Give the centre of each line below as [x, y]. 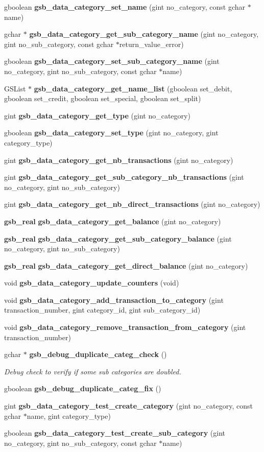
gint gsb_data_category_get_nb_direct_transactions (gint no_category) [132, 204]
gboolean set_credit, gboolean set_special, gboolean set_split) [103, 98]
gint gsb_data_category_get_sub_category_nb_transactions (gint [124, 177]
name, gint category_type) [69, 415]
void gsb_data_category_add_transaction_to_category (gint [114, 300]
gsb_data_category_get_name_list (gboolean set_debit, [133, 88]
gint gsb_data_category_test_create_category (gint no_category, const [128, 406]
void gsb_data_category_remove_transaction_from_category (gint [125, 327]
